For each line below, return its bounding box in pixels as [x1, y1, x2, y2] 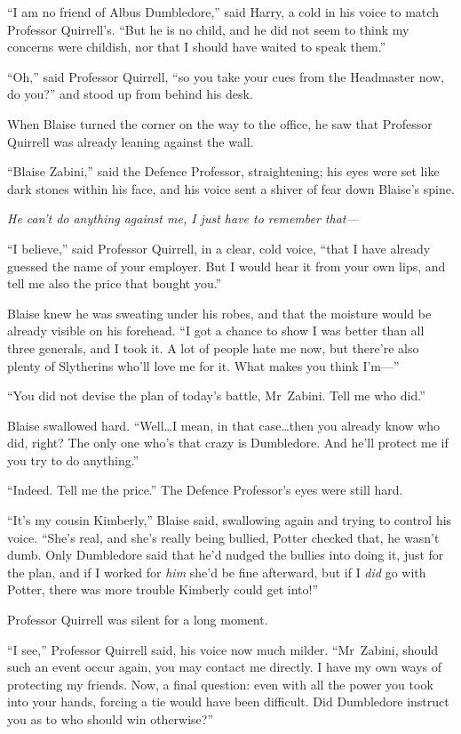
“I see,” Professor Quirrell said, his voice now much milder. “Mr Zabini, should [7, 640, 439, 658]
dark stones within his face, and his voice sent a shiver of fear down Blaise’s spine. [7, 179, 455, 198]
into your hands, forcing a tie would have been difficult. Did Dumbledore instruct [7, 692, 449, 711]
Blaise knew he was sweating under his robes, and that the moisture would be [7, 303, 432, 322]
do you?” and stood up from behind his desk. [7, 85, 253, 103]
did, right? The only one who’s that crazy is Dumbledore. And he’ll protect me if [7, 433, 449, 452]
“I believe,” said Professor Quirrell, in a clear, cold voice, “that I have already [7, 238, 431, 257]
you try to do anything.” [7, 450, 139, 469]
